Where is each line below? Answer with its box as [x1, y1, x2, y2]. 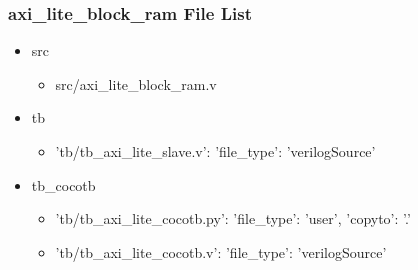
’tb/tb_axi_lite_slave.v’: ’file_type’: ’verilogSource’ [55, 141, 376, 161]
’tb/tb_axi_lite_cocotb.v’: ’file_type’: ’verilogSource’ [55, 241, 387, 262]
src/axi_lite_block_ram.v [55, 73, 217, 94]
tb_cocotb [31, 174, 96, 195]
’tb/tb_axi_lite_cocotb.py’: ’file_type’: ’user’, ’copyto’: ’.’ [55, 208, 411, 229]
